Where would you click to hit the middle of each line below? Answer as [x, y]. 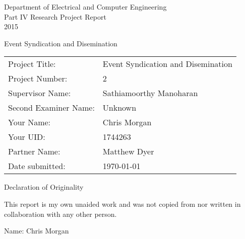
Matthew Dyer [128, 151]
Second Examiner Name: [51, 108]
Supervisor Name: [40, 93]
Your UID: [27, 137]
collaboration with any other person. [60, 214]
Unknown [119, 108]
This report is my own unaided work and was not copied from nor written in [122, 204]
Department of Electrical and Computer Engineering [85, 7]
